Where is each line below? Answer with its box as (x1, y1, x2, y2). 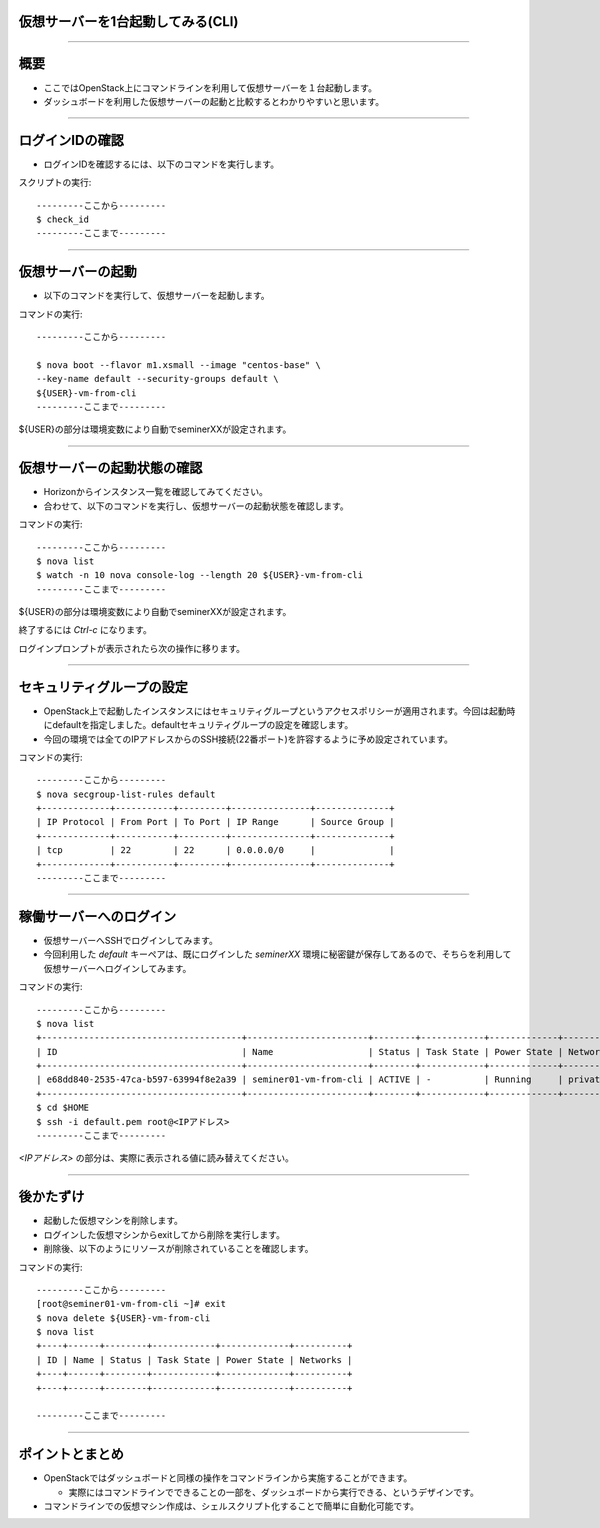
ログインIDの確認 (18, 131, 125, 149)
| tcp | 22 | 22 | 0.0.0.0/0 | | (36, 845, 395, 856)
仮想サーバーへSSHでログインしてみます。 (43, 934, 219, 946)
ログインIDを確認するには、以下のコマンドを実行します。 (43, 158, 280, 170)
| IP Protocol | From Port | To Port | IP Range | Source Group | (36, 816, 395, 828)
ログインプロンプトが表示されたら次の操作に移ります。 (18, 642, 245, 654)
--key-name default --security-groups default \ (36, 373, 279, 385)
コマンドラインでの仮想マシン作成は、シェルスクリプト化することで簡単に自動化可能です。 (43, 1500, 420, 1512)
